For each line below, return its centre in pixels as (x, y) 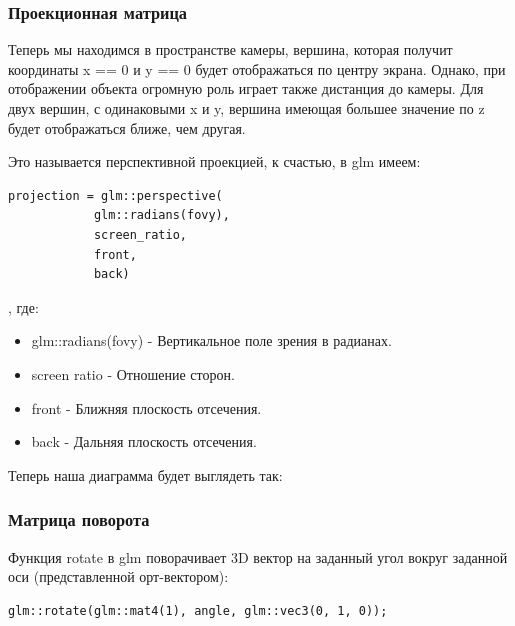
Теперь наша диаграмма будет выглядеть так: (145, 474)
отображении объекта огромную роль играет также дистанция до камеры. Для (246, 88)
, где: (23, 306)
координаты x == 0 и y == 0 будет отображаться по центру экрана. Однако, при (257, 68)
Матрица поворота (79, 519)
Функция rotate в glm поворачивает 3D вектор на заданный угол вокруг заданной (258, 556)
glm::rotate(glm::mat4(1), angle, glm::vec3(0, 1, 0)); (198, 610)
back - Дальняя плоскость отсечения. (144, 441)
